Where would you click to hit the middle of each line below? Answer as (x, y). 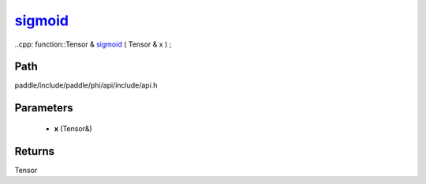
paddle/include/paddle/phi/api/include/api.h (86, 85)
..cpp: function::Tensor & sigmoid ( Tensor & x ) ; (93, 44)
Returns (35, 151)
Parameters (44, 108)
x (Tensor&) (73, 128)
